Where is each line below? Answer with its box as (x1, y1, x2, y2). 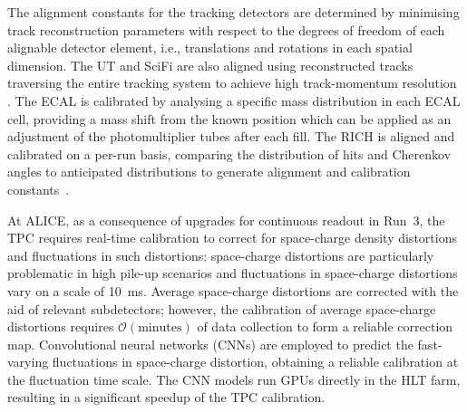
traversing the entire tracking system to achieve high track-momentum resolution (7, 73, 457, 92)
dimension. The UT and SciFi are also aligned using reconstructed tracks (7, 55, 413, 74)
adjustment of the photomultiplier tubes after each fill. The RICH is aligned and (7, 127, 455, 146)
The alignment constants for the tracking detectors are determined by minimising (7, 3, 460, 21)
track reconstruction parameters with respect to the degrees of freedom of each (7, 20, 445, 39)
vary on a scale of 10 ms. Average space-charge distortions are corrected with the (7, 281, 459, 300)
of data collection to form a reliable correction (197, 317, 453, 336)
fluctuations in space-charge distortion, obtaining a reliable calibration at (52, 352, 459, 371)
